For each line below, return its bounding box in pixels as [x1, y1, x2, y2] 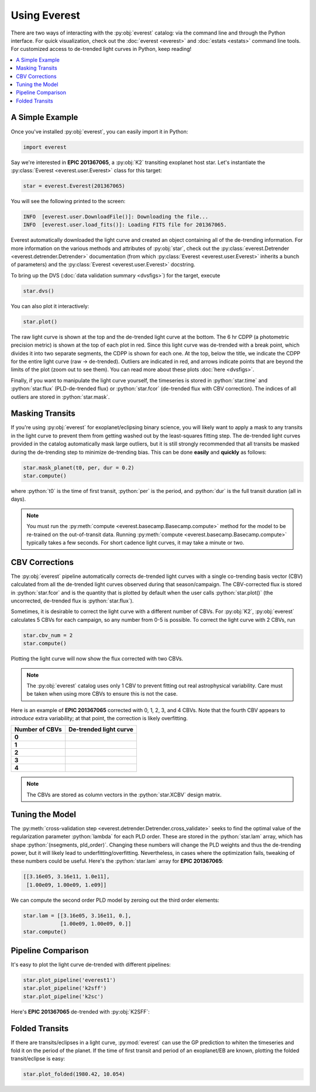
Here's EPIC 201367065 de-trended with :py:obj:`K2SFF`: [11, 1008, 150, 1015]
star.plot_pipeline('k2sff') [23, 985, 107, 992]
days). [11, 495, 26, 503]
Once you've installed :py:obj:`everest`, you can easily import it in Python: [11, 128, 188, 135]
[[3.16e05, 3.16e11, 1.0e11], [23, 873, 110, 880]
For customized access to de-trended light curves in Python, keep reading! [11, 46, 192, 53]
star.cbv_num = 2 [23, 632, 73, 638]
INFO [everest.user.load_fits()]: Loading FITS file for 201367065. [23, 221, 227, 228]
